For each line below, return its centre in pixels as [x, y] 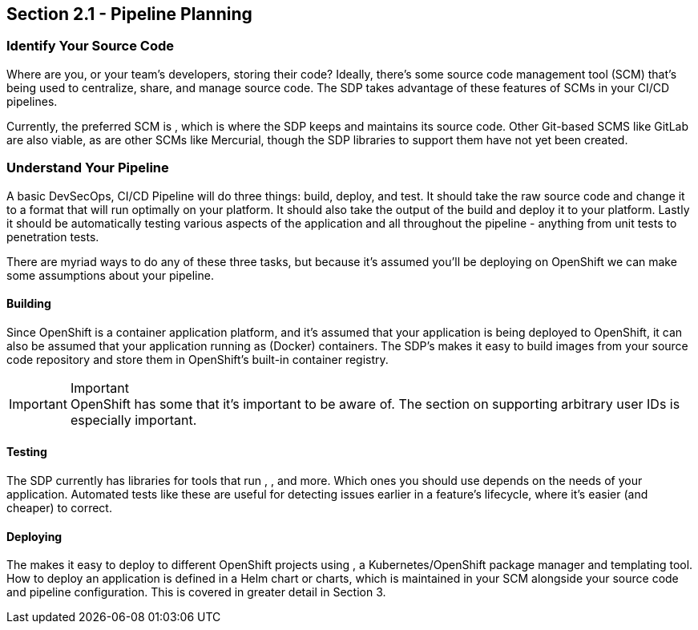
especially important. [133, 420]
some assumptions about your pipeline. [110, 275]
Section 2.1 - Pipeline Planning [129, 14]
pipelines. [32, 101]
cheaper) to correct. [59, 507]
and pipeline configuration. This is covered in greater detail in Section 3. [196, 592]
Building [29, 304]
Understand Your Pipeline [88, 168]
